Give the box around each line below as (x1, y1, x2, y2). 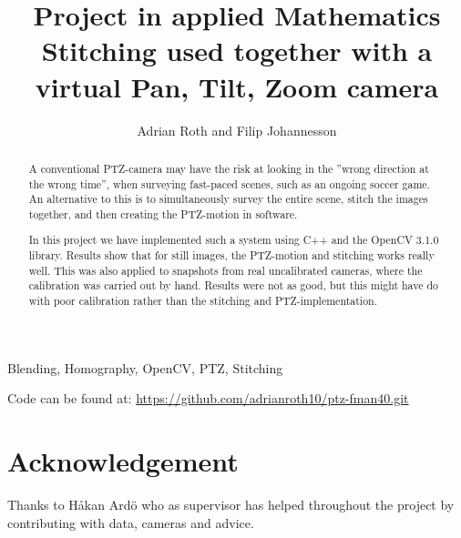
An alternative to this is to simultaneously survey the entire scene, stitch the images (28, 191, 428, 207)
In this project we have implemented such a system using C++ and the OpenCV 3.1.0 (28, 232, 439, 248)
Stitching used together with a (41, 32, 433, 69)
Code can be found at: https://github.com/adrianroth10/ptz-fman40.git (7, 389, 409, 408)
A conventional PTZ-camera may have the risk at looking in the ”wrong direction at (28, 160, 429, 176)
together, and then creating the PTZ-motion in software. (28, 206, 298, 221)
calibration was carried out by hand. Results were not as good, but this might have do (28, 278, 438, 293)
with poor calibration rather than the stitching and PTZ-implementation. (28, 293, 378, 309)
